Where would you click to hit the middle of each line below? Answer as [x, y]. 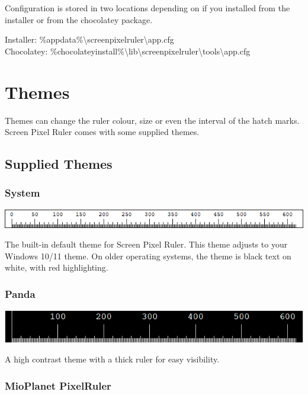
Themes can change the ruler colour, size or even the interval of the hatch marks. [152, 120]
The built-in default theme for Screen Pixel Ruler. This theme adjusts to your [146, 244]
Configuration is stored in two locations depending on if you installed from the [147, 8]
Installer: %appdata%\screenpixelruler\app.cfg [89, 39]
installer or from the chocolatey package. [79, 19]
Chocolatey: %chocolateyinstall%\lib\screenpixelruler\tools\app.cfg [128, 51]
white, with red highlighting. [57, 267]
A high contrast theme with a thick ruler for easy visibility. [112, 359]
